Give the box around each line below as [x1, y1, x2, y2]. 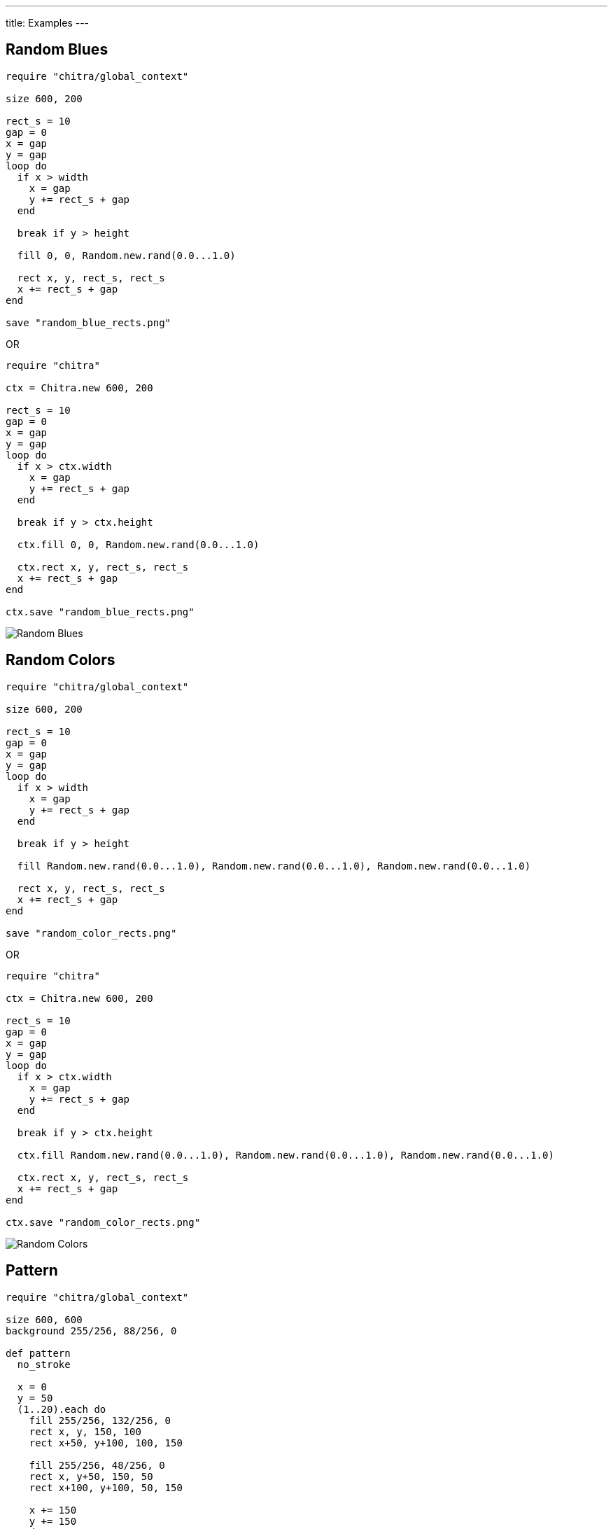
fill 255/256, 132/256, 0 [29, 1414, 171, 1426]
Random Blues [6, 41, 108, 59]
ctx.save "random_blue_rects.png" [6, 606, 195, 617]
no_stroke [17, 1358, 71, 1370]
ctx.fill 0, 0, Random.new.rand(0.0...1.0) [17, 538, 260, 550]
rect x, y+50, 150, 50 [29, 1470, 153, 1482]
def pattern [6, 1347, 71, 1359]
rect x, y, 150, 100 [29, 1425, 141, 1437]
